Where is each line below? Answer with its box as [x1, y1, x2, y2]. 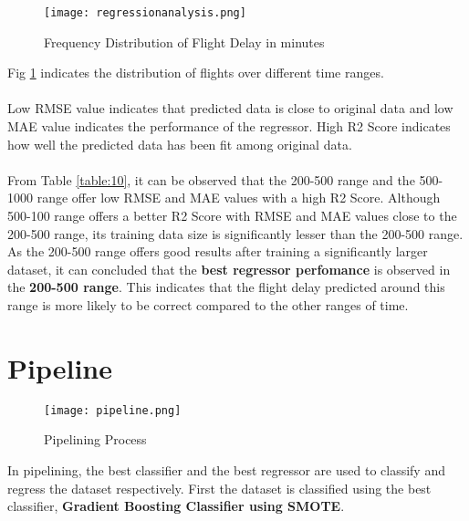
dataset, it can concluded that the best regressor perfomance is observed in [7, 259, 451, 278]
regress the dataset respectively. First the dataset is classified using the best [7, 478, 432, 497]
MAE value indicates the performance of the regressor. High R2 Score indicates [7, 117, 451, 136]
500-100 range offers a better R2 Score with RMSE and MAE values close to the [7, 206, 457, 224]
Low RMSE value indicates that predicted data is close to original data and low [7, 99, 453, 118]
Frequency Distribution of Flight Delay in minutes [44, 32, 325, 51]
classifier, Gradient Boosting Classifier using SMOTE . [7, 496, 345, 516]
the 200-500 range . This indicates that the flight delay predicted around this [7, 277, 445, 297]
